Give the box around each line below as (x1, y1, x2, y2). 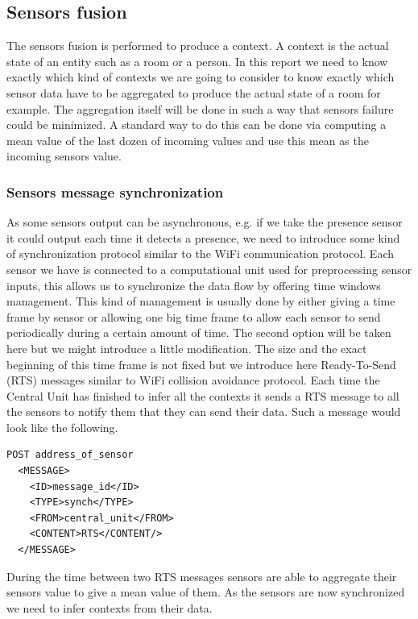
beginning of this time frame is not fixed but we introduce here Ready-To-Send (6, 355, 396, 372)
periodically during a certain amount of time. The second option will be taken (6, 324, 391, 341)
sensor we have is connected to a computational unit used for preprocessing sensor (6, 260, 412, 277)
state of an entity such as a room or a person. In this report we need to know (6, 52, 388, 69)
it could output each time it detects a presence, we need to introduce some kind (6, 229, 400, 246)
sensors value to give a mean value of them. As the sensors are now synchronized (6, 584, 405, 600)
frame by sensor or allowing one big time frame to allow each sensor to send (6, 308, 381, 325)
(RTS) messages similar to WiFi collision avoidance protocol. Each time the (6, 372, 380, 388)
